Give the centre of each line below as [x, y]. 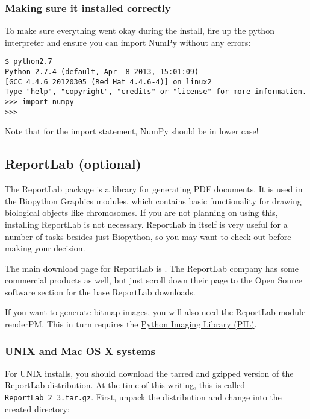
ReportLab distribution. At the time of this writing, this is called [125, 385]
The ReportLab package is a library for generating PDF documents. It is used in [154, 189]
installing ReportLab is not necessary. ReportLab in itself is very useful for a [146, 224]
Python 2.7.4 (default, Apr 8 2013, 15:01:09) [102, 72]
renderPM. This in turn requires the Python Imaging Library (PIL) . [131, 324]
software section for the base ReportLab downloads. [100, 291]
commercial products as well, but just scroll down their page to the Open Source [153, 280]
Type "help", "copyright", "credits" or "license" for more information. [156, 92]
